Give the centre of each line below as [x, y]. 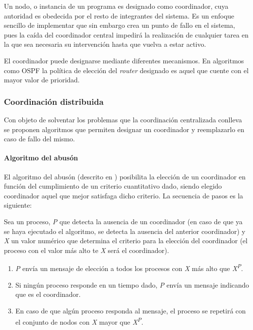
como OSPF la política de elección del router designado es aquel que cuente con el [126, 70]
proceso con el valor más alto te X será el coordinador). [87, 250]
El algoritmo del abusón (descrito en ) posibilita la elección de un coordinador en [125, 176]
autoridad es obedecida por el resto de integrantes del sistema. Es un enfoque [119, 15]
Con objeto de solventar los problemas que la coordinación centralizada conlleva [123, 119]
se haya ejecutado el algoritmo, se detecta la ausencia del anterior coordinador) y [125, 231]
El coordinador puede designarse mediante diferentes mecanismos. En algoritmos [124, 60]
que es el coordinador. [48, 294]
